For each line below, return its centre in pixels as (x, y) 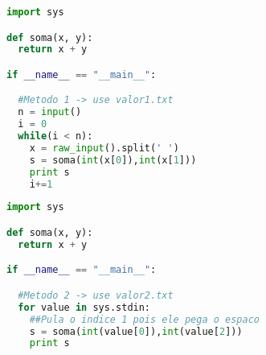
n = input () (50, 112)
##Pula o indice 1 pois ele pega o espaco (144, 319)
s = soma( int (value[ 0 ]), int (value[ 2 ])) (136, 331)
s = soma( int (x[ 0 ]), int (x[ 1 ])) (113, 160)
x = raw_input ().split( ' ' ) (104, 148)
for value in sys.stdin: (84, 307)
